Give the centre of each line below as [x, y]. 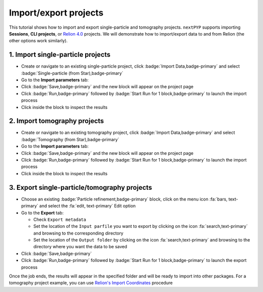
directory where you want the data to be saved [80, 247]
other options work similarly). [38, 41]
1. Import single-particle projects [60, 55]
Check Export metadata [60, 219]
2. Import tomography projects [56, 121]
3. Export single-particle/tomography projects [81, 187]
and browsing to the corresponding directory [78, 233]
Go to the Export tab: [42, 213]
